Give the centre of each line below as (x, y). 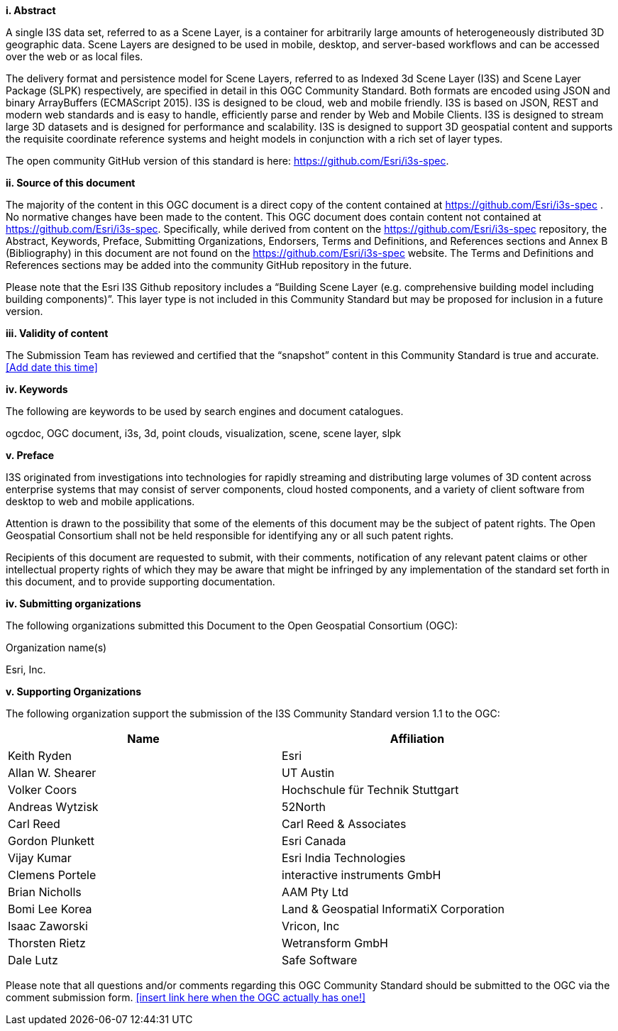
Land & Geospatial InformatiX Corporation (393, 909)
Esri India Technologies (344, 858)
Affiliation (417, 739)
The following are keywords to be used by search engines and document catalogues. (205, 411)
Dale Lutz (33, 960)
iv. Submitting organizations (73, 603)
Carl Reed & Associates (344, 824)
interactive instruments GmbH (362, 875)
